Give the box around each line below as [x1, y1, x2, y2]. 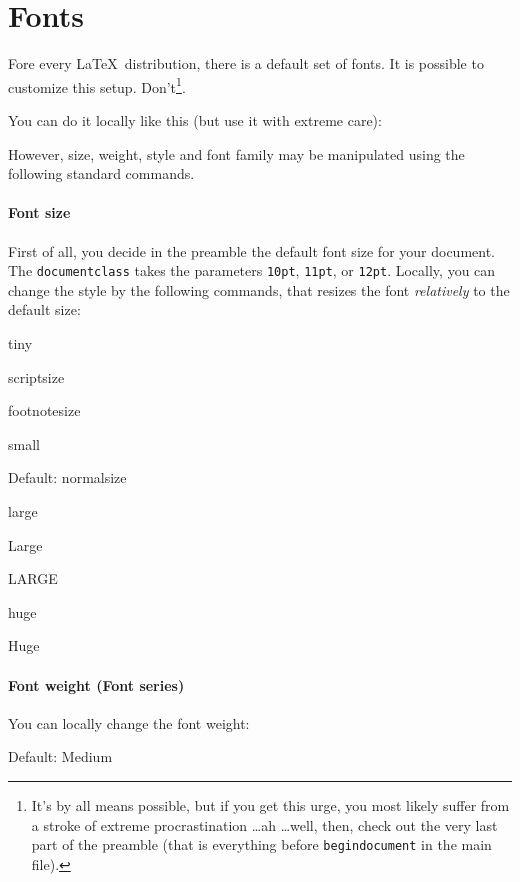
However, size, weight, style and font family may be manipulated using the [8, 143, 465, 164]
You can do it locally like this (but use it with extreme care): [8, 109, 382, 130]
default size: [8, 299, 81, 320]
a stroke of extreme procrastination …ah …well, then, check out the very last [31, 814, 498, 835]
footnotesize [8, 400, 81, 421]
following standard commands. [8, 163, 195, 184]
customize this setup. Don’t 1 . [8, 73, 186, 97]
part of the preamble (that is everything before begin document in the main [31, 834, 492, 855]
